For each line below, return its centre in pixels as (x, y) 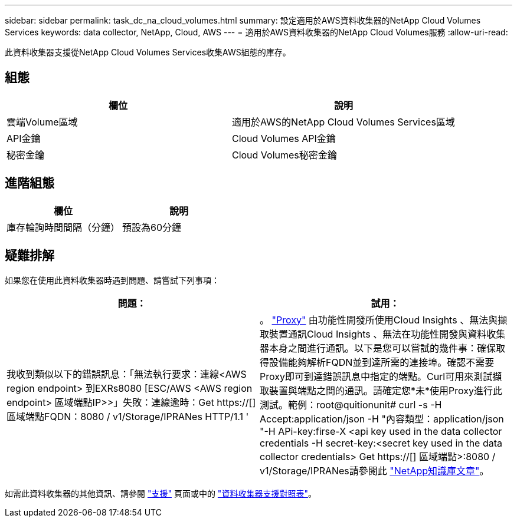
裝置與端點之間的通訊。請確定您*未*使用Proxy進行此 (386, 390)
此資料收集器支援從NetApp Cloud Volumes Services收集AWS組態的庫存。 (148, 52)
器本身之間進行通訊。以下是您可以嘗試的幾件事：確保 (378, 348)
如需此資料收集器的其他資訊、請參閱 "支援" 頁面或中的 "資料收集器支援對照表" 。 (161, 493)
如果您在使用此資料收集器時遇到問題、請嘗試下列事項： (112, 280)
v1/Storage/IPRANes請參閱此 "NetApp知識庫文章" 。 (374, 470)
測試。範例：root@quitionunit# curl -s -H (351, 404)
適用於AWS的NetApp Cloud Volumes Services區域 (343, 122)
